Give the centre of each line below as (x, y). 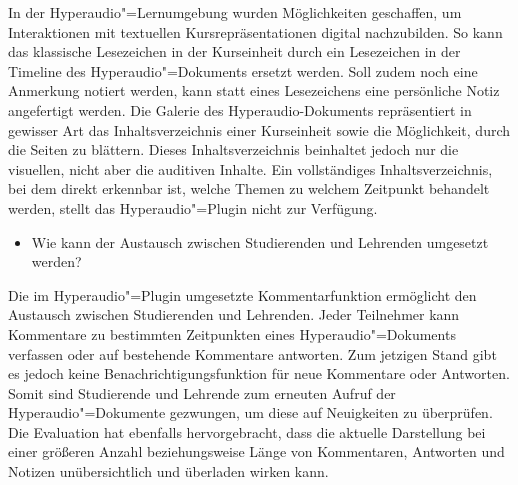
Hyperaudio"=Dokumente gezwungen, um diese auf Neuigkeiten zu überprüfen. (250, 412)
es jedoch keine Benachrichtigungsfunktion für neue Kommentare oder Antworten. (259, 373)
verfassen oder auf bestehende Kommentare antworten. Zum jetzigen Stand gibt (252, 353)
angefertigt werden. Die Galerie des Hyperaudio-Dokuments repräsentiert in (240, 109)
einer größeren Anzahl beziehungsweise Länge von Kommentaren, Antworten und (256, 451)
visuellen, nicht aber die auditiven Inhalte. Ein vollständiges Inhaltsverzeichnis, (250, 168)
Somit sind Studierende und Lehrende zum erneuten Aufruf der (202, 392)
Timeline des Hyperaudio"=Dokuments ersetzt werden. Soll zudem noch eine (243, 70)
